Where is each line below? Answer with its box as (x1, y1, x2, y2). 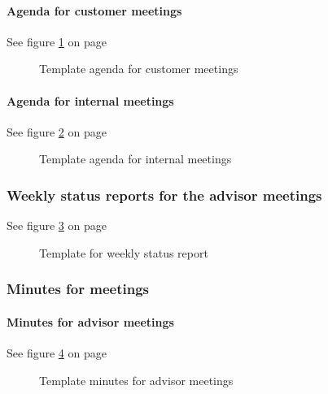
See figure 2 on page (7, 123, 107, 140)
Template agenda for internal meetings (39, 150, 232, 167)
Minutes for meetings (7, 279, 149, 299)
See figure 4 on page (7, 344, 107, 362)
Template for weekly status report (39, 244, 208, 261)
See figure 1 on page (7, 32, 107, 50)
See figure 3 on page (7, 217, 107, 234)
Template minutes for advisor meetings (39, 371, 234, 388)
